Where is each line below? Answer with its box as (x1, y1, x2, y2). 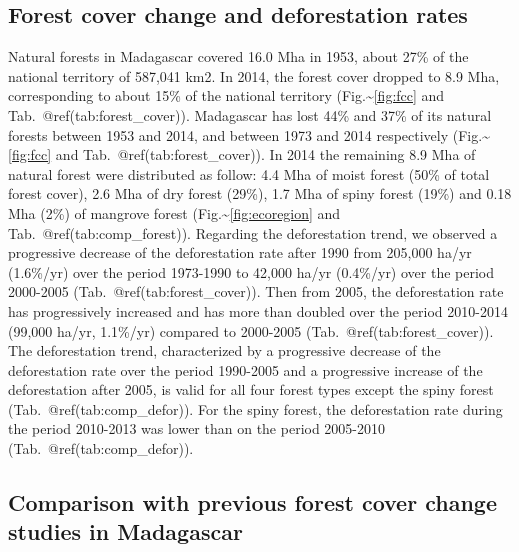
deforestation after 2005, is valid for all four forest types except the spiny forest (8, 379, 494, 400)
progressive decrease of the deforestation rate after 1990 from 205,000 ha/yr (8, 242, 472, 263)
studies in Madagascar (8, 516, 243, 547)
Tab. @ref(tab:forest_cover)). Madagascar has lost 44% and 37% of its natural (8, 104, 492, 125)
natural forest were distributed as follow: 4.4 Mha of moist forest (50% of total (8, 163, 490, 184)
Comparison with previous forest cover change (8, 487, 497, 518)
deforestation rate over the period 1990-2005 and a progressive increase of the (8, 359, 483, 380)
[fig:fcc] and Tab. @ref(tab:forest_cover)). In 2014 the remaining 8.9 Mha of (8, 144, 476, 165)
